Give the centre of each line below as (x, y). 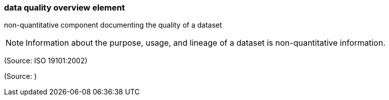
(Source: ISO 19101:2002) (46, 61)
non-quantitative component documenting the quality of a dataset (113, 25)
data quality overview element (65, 8)
